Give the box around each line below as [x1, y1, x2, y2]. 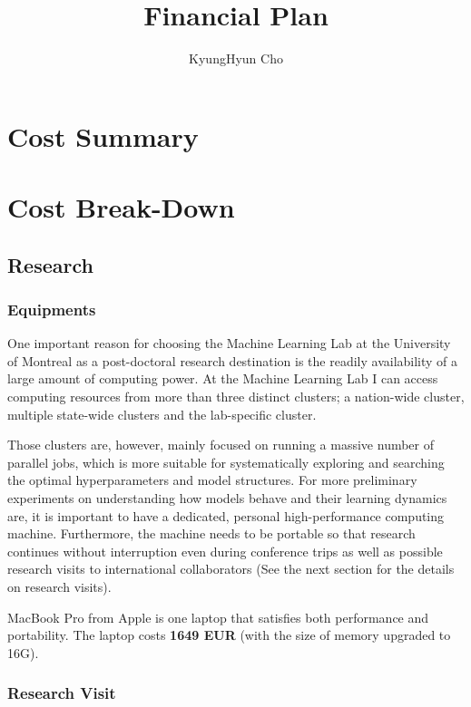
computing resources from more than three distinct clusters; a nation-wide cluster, [7, 387, 465, 406]
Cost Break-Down [7, 189, 235, 226]
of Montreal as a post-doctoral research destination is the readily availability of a [7, 351, 458, 370]
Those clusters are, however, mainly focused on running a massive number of [7, 435, 435, 454]
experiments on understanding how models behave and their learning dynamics [7, 489, 447, 508]
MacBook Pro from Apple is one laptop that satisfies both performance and [7, 607, 429, 626]
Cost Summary [7, 117, 199, 154]
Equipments [7, 297, 96, 320]
